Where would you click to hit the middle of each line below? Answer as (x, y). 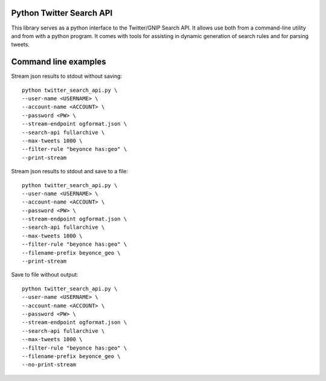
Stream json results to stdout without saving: (67, 76)
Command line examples (59, 62)
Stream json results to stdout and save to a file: (70, 171)
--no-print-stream (49, 365)
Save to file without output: (45, 275)
